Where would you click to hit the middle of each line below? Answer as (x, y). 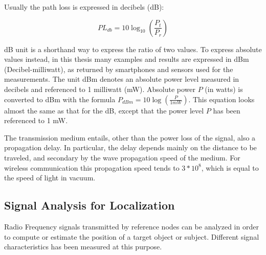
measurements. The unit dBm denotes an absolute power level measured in (122, 79)
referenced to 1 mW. (36, 120)
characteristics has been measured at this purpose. (83, 247)
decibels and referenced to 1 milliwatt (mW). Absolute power (100, 89)
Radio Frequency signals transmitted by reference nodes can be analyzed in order (131, 226)
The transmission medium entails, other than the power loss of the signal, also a (130, 137)
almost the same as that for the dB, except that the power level (104, 110)
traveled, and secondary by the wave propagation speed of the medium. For (122, 157)
